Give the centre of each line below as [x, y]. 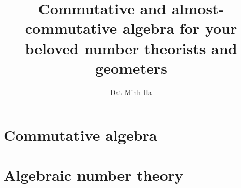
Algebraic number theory [93, 175]
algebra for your [180, 28]
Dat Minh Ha [131, 92]
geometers [131, 67]
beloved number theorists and [131, 48]
